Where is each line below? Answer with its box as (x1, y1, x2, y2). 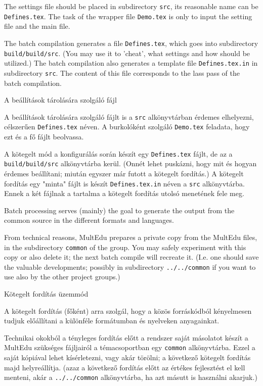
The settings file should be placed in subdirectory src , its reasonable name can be (4, 1, 258, 11)
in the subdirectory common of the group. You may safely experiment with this (4, 242, 246, 252)
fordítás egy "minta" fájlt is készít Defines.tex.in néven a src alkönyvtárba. (4, 178, 245, 188)
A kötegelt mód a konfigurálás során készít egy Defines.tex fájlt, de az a (4, 148, 233, 159)
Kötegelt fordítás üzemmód (4, 288, 89, 299)
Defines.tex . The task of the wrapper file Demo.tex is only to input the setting (4, 11, 252, 21)
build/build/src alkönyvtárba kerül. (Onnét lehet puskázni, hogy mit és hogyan (4, 158, 257, 169)
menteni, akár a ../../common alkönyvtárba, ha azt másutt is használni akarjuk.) (4, 372, 257, 382)
